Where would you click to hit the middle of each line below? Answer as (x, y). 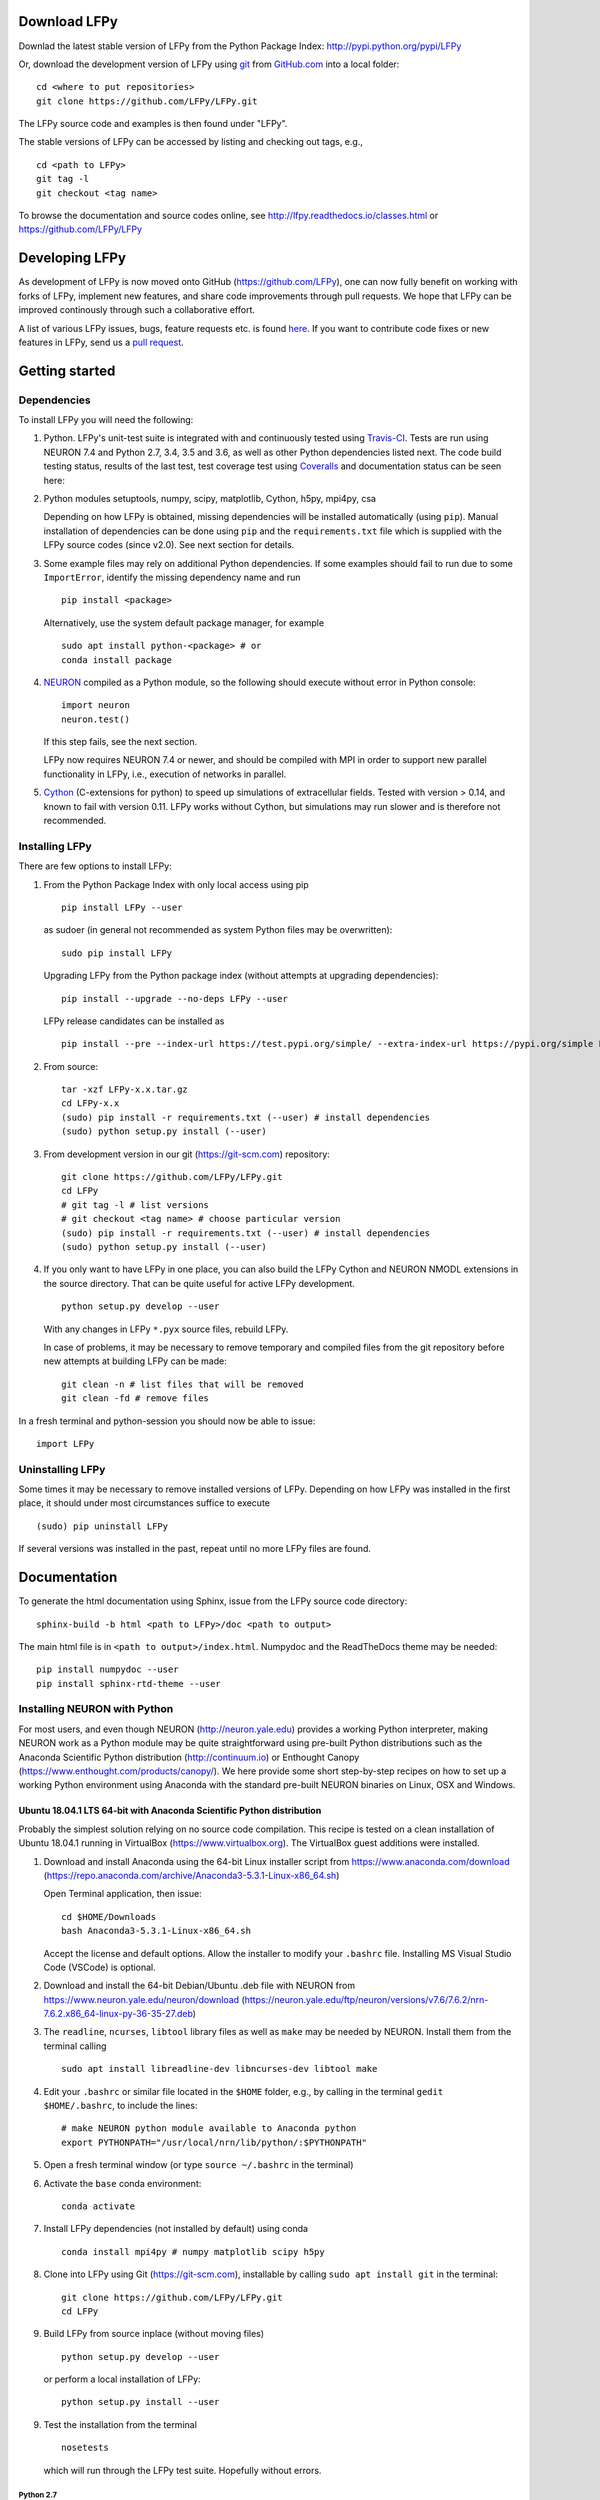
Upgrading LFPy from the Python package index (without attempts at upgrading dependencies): (241, 976)
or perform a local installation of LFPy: (122, 2379)
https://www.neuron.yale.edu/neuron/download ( (144, 1999)
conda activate (98, 2206)
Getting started (67, 370)
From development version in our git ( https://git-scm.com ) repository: (186, 1154)
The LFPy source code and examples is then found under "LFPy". (153, 124)
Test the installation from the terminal (120, 2424)
